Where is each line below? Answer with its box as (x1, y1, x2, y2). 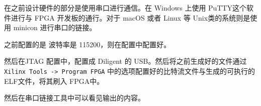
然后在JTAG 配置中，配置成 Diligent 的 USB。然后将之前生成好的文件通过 (4, 56, 247, 66)
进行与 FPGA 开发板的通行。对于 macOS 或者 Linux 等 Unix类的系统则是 (11, 12, 250, 23)
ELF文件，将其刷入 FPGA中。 (4, 75, 104, 86)
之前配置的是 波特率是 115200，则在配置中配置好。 (4, 39, 171, 49)
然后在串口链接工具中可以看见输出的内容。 (4, 92, 145, 103)
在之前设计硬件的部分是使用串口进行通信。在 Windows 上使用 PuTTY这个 (4, 3, 247, 13)
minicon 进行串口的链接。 (13, 22, 97, 33)
